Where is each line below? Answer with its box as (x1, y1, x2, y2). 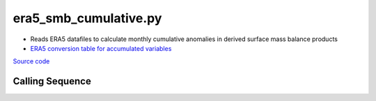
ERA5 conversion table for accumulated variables (30, 44, 172, 52)
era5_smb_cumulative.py (13, 10, 162, 26)
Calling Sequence (13, 75, 92, 87)
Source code (13, 57, 50, 65)
